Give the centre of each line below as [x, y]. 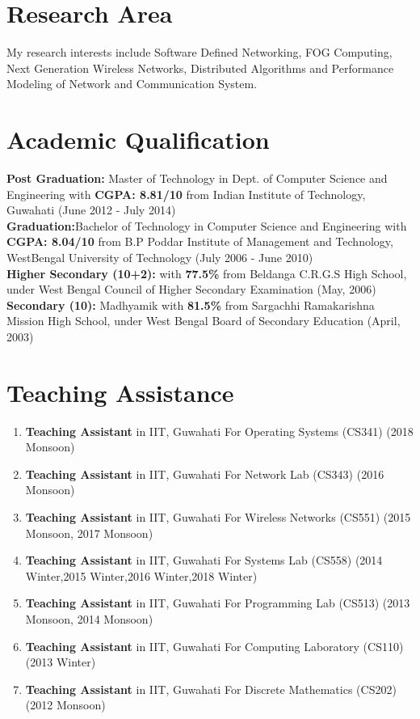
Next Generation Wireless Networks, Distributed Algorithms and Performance [200, 68]
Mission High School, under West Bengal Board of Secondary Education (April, [204, 321]
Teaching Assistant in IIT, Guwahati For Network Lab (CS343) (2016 [205, 474]
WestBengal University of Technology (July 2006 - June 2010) [160, 257]
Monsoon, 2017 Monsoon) [89, 533]
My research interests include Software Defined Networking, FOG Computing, [199, 52]
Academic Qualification [138, 140]
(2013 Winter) [61, 662]
